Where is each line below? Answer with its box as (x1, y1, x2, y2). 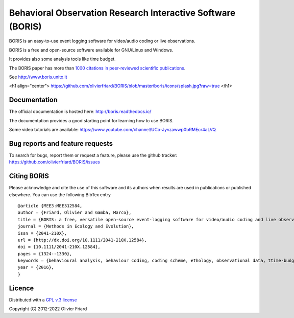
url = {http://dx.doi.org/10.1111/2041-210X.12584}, (18, 237, 147, 243)
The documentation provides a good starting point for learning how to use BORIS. (9, 117, 174, 123)
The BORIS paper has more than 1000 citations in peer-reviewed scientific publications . (9, 65, 186, 71)
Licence (9, 284, 34, 292)
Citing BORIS (9, 172, 49, 181)
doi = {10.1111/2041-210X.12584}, (18, 244, 100, 250)
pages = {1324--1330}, (18, 251, 73, 256)
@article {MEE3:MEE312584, (18, 203, 83, 208)
